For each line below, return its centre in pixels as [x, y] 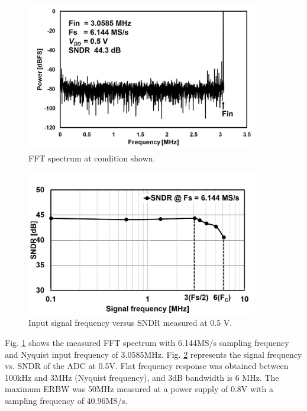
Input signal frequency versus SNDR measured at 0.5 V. [130, 323]
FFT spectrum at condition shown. [92, 158]
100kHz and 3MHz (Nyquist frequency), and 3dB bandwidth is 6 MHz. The [142, 377]
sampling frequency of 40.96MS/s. [66, 400]
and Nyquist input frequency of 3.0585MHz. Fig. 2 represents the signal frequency [153, 354]
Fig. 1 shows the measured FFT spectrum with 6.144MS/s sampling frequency [147, 342]
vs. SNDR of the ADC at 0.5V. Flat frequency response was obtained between [147, 366]
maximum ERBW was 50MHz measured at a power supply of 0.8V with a [139, 389]
